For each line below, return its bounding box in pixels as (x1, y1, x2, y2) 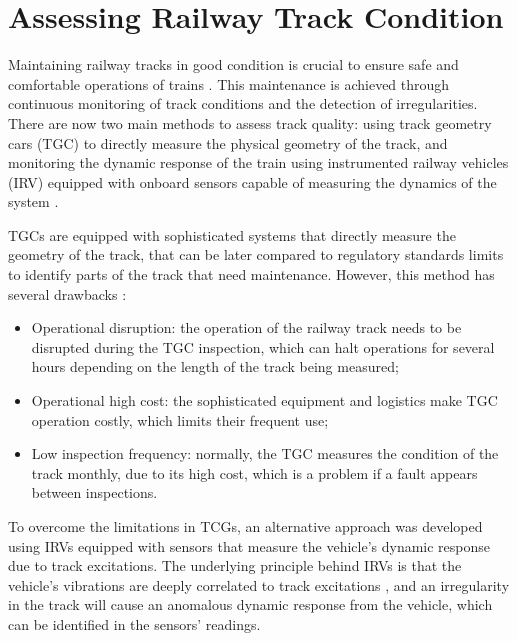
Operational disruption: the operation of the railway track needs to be (31, 317, 462, 338)
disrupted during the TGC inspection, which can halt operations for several (31, 336, 495, 357)
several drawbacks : (8, 283, 127, 304)
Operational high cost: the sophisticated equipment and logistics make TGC (31, 390, 498, 411)
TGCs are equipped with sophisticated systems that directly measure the (8, 224, 456, 245)
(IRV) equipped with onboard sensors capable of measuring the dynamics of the (8, 171, 497, 192)
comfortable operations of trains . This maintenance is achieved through (8, 73, 450, 94)
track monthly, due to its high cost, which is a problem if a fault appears (31, 462, 478, 483)
